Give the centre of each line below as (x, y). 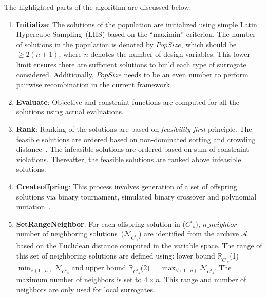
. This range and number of (203, 279)
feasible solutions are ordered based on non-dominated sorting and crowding (136, 139)
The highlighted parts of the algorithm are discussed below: (98, 7)
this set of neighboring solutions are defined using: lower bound (116, 256)
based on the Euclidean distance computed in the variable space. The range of (139, 245)
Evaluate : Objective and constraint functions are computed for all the (128, 101)
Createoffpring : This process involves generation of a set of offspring (127, 186)
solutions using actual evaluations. (70, 112)
